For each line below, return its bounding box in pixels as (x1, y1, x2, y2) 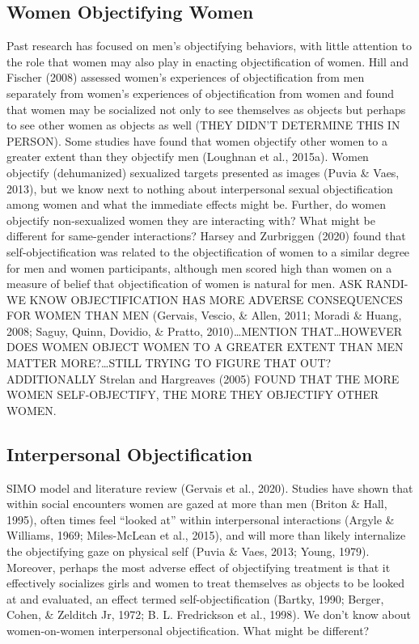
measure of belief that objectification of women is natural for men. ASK (6, 275, 363, 292)
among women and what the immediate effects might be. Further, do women (6, 196, 386, 213)
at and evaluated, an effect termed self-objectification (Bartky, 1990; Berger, (6, 590, 384, 607)
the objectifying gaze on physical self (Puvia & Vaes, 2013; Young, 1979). (6, 543, 370, 560)
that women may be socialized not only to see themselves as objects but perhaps (6, 100, 406, 117)
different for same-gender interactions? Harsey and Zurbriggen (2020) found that (6, 227, 406, 244)
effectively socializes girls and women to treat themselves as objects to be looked (6, 574, 405, 591)
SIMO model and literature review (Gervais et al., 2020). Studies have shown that (6, 479, 413, 496)
